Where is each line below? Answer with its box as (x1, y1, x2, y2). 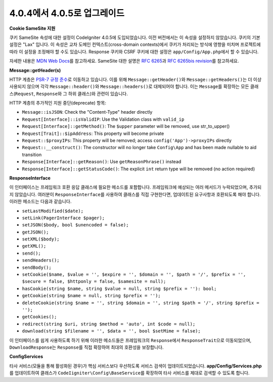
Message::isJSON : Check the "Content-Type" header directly (22, 109, 153, 115)
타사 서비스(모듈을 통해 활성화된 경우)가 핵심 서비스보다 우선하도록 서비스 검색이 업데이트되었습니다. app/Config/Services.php (9, 363, 262, 369)
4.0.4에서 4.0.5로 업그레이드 (9, 8, 125, 19)
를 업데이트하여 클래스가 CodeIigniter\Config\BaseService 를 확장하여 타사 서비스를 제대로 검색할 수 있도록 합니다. (9, 370, 250, 376)
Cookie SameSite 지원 (9, 25, 56, 31)
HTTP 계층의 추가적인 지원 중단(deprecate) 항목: (9, 100, 106, 106)
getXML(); (22, 243, 47, 249)
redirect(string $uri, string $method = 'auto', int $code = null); (22, 321, 196, 327)
